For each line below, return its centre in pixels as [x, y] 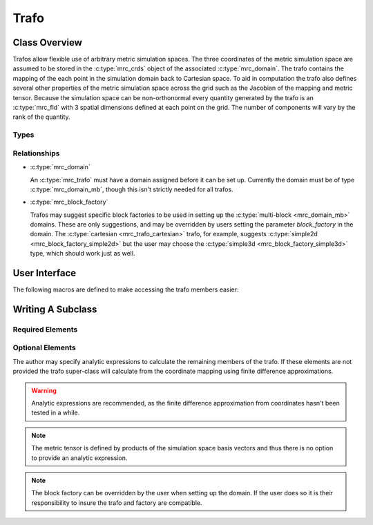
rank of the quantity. [41, 117]
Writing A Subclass [55, 309]
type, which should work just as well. [83, 254]
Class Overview [48, 42]
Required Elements [45, 330]
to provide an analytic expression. [79, 458]
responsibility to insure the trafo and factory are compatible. [117, 503]
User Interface [45, 273]
